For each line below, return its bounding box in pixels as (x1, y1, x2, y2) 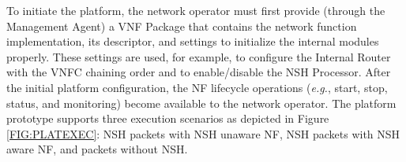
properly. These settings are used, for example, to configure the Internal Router (6, 48, 391, 64)
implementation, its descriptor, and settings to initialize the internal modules (6, 33, 379, 50)
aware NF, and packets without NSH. (6, 141, 188, 157)
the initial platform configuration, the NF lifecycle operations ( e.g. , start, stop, (6, 79, 388, 95)
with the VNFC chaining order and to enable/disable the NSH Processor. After (6, 64, 391, 80)
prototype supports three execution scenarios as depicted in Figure (6, 110, 329, 127)
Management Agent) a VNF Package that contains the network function (6, 17, 357, 34)
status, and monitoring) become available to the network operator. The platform (6, 94, 397, 111)
